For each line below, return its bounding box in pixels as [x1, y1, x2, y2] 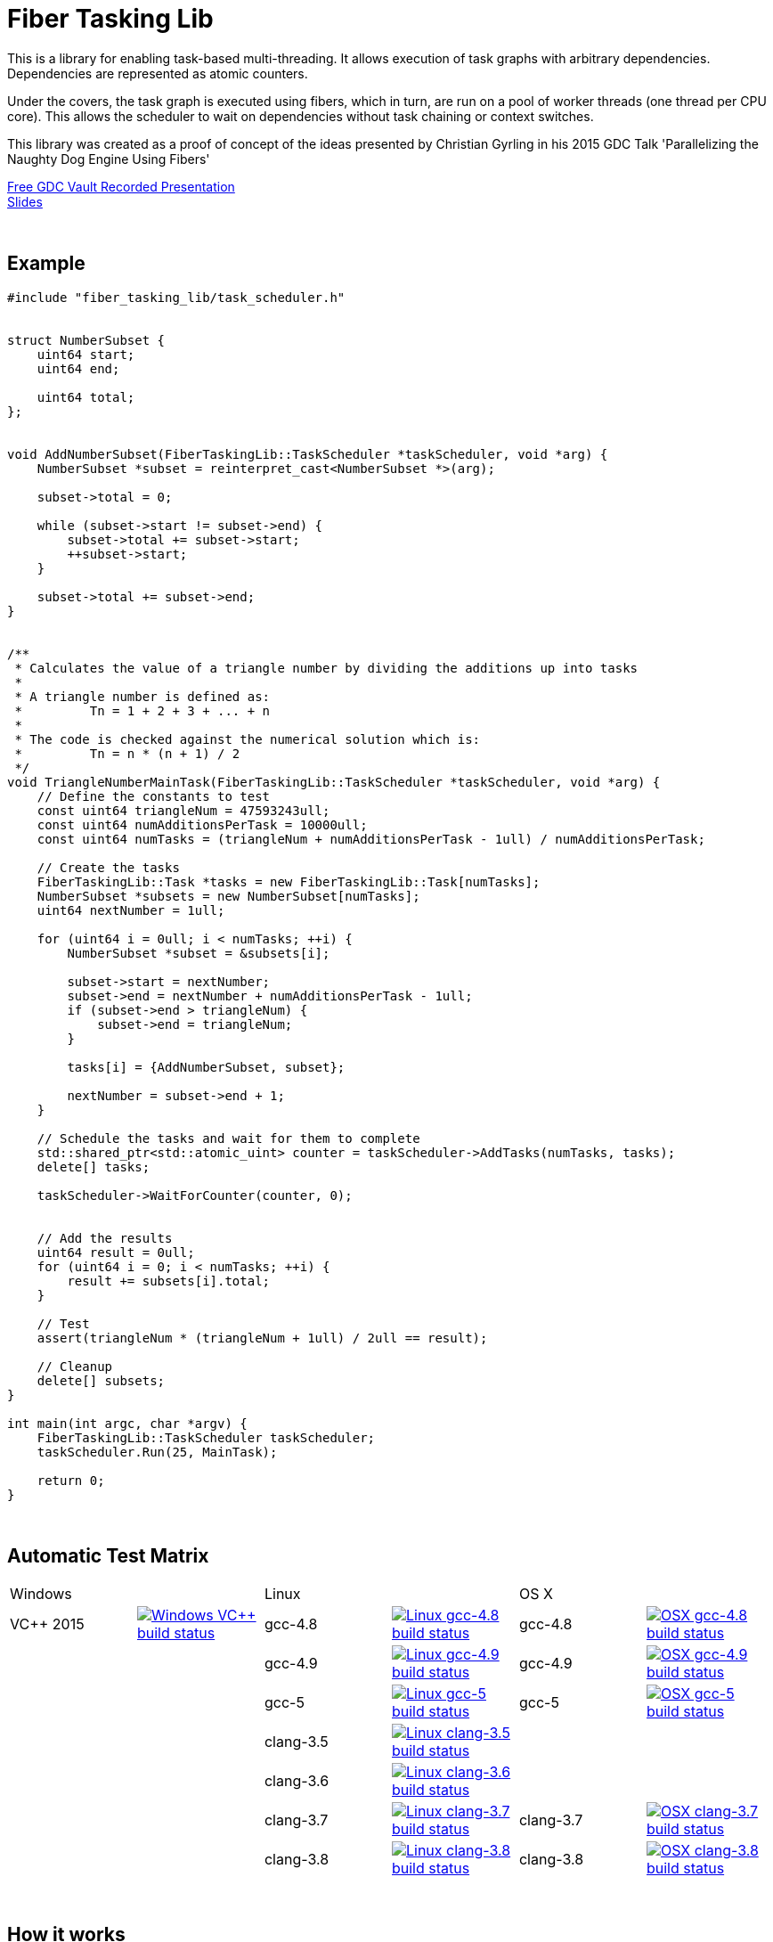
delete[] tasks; [37, 1159, 151, 1174]
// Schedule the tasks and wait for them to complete [37, 1130, 420, 1146]
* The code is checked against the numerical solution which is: [14, 731, 481, 747]
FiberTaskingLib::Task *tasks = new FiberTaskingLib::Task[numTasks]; [37, 874, 541, 889]
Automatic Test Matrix [7, 1545, 209, 1568]
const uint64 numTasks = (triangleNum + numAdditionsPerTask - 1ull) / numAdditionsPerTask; [37, 831, 705, 846]
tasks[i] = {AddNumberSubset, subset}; [67, 1059, 346, 1074]
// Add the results [37, 1230, 173, 1245]
